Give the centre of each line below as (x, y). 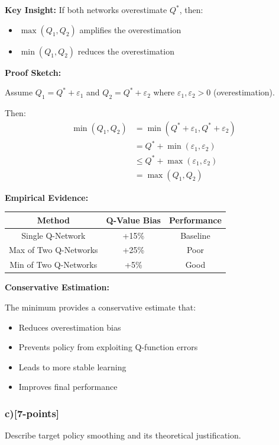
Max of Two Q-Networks (53, 250)
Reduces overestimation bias (70, 327)
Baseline (195, 235)
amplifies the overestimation (130, 29)
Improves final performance (68, 387)
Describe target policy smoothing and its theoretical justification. (123, 435)
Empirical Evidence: (47, 197)
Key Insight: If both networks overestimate (86, 9)
